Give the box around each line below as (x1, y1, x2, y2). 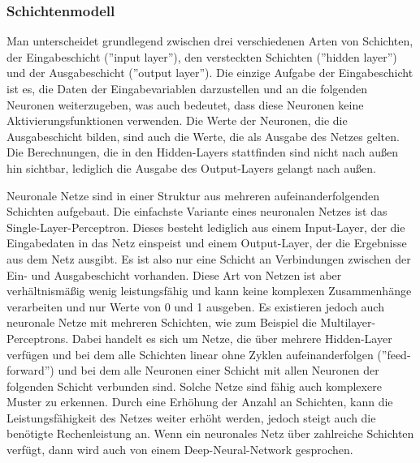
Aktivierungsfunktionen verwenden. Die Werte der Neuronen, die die (6, 112, 348, 129)
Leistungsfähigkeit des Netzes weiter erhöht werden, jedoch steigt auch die (6, 409, 376, 426)
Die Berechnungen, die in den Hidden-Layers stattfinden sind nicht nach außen (6, 144, 398, 161)
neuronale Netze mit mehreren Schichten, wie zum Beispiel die (6, 314, 317, 331)
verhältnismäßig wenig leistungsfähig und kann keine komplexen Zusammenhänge (6, 282, 412, 299)
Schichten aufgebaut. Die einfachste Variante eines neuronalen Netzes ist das (6, 203, 388, 220)
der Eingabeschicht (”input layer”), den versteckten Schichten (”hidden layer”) (6, 48, 397, 65)
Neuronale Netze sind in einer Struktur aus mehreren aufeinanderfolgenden (6, 186, 379, 204)
